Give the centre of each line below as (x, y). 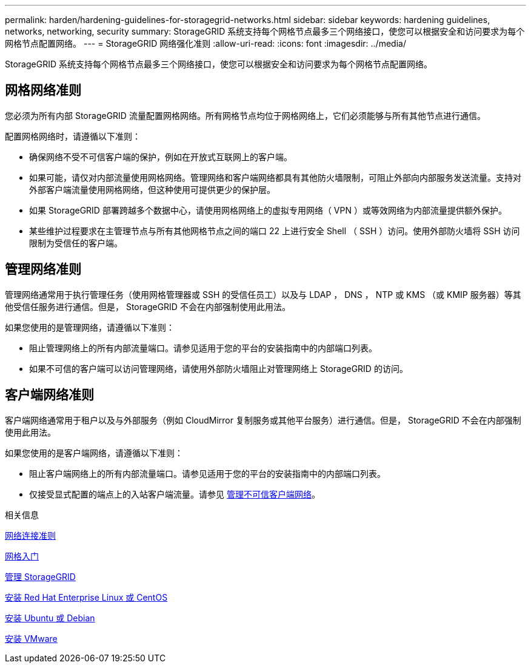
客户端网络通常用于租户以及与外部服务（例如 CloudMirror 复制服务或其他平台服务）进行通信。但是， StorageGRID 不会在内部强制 (263, 420)
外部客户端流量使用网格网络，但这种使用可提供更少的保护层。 (152, 189)
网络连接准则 (30, 535)
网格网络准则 (43, 90)
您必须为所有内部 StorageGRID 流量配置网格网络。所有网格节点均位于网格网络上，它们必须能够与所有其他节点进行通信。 (245, 115)
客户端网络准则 (49, 395)
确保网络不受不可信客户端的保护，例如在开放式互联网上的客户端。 (161, 157)
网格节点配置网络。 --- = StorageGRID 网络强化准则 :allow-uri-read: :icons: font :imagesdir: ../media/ (205, 43)
